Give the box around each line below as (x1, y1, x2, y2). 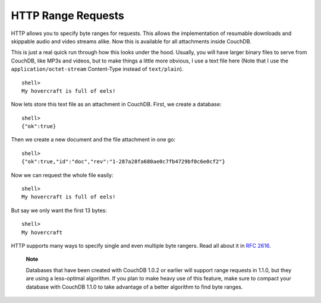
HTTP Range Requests (11, 9, 124, 22)
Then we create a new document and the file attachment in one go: (11, 136, 176, 143)
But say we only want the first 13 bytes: (11, 207, 107, 214)
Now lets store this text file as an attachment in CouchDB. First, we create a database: (11, 101, 222, 108)
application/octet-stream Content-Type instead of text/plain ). (11, 65, 184, 72)
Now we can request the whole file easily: (11, 171, 114, 178)
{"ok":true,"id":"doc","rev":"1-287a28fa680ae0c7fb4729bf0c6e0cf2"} (21, 158, 225, 165)
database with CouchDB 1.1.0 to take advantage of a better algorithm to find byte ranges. (26, 283, 243, 291)
